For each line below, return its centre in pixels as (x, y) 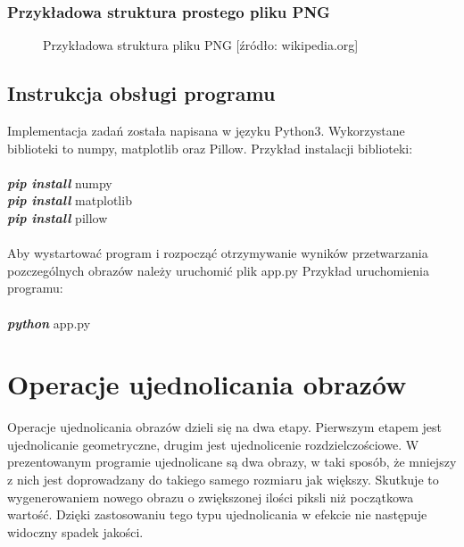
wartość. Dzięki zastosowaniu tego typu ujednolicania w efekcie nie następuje (217, 514)
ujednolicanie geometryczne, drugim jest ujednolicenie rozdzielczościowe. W (213, 444)
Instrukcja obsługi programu (141, 93)
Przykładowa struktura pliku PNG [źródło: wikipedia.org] (201, 45)
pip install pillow (58, 217)
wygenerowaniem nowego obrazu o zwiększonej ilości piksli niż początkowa (211, 497)
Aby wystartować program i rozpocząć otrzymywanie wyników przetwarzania (218, 253)
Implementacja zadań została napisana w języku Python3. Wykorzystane (206, 131)
